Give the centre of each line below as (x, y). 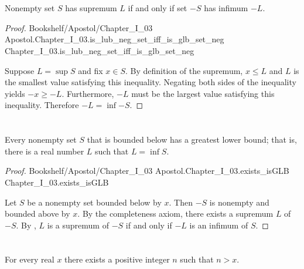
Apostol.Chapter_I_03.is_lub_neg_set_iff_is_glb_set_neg (115, 39)
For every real (30, 259)
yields (15, 93)
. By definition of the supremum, (184, 70)
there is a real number (45, 151)
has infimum (226, 8)
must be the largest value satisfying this (203, 93)
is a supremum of (78, 225)
